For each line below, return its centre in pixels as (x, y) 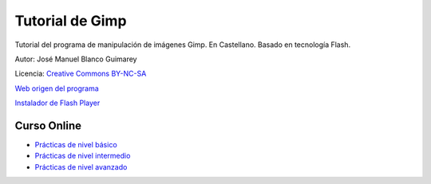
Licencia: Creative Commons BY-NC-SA (81, 74)
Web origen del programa (57, 88)
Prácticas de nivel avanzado (81, 166)
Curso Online (48, 125)
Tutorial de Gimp (71, 21)
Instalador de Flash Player (57, 103)
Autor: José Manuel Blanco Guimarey (76, 59)
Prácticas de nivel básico (76, 145)
